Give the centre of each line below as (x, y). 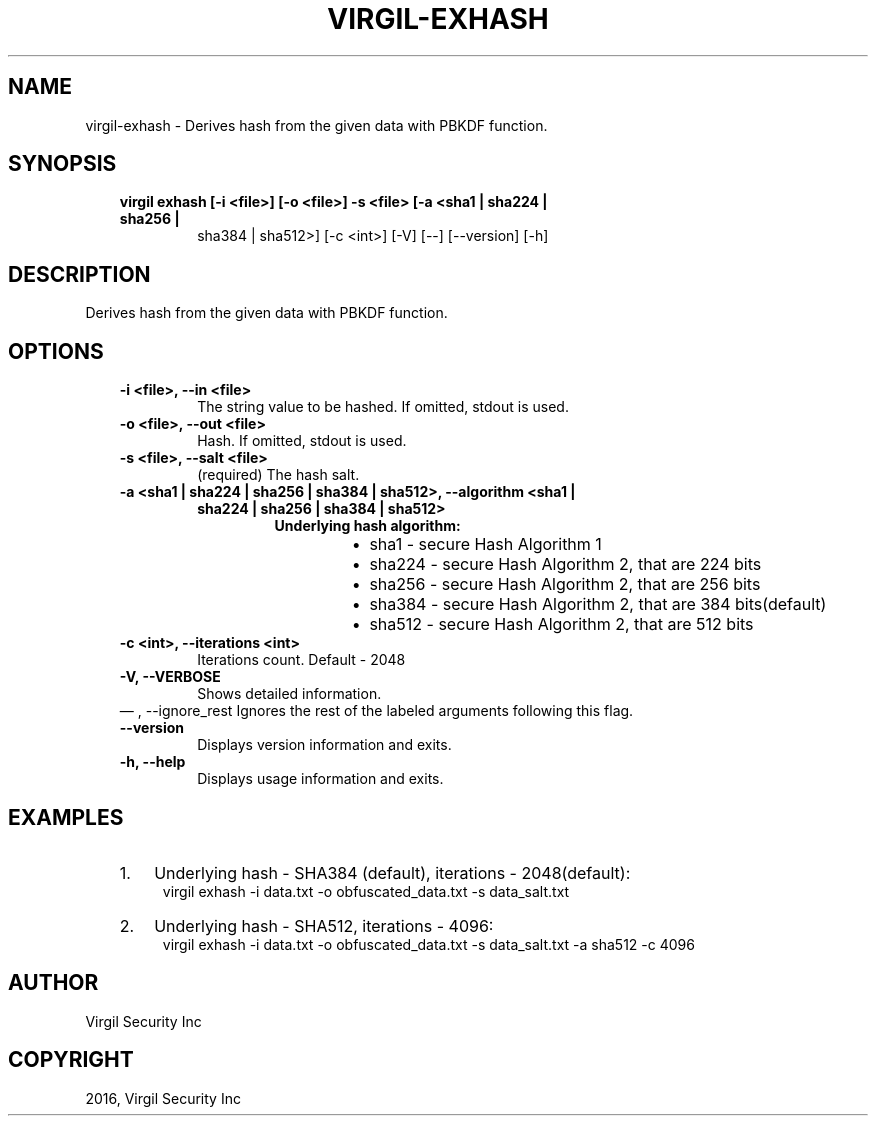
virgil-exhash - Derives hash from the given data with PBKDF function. (316, 125)
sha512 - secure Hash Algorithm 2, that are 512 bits (561, 624)
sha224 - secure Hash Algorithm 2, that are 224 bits (565, 564)
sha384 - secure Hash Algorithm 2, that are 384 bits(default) (598, 604)
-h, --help (152, 762)
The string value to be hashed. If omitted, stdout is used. (383, 407)
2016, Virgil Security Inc (163, 1098)
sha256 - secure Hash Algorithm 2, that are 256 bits (565, 584)
